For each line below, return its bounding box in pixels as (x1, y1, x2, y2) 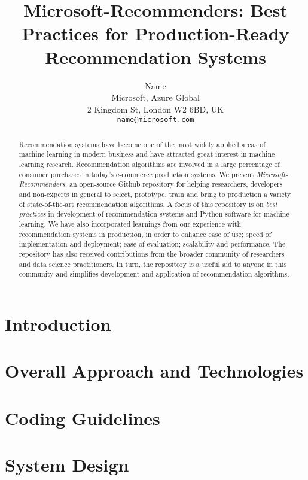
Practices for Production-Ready (22, 21, 289, 45)
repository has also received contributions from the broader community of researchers (19, 248, 285, 259)
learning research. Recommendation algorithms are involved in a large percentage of (19, 159, 280, 169)
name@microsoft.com (117, 116, 194, 124)
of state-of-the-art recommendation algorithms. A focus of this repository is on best (19, 199, 277, 209)
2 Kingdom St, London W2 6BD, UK (87, 102, 224, 115)
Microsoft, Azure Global (111, 91, 200, 104)
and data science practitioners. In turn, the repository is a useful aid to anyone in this (19, 259, 287, 269)
